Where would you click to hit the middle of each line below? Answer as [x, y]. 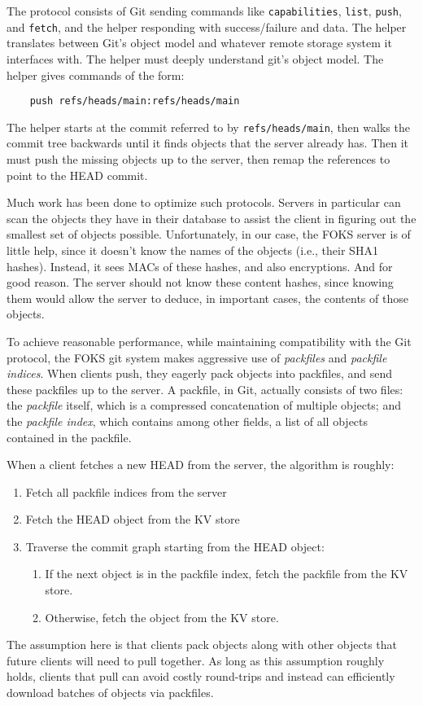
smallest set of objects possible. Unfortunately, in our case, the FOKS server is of [209, 234]
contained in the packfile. [69, 437]
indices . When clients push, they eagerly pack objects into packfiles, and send [199, 373]
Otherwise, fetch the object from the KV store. [162, 617]
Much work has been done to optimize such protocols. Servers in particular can [204, 202]
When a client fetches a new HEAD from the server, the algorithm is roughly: [201, 465]
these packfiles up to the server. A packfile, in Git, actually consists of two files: [205, 389]
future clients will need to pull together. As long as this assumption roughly [196, 660]
